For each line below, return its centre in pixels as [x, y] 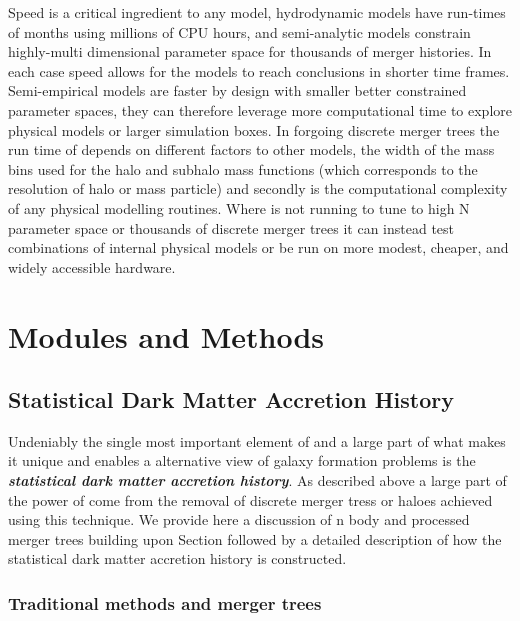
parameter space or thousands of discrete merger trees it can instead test [231, 227]
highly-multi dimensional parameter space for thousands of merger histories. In [250, 51]
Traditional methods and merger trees [165, 602]
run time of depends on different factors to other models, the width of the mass [251, 149]
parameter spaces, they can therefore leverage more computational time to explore [260, 109]
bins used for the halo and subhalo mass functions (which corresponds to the [243, 168]
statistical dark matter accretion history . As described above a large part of [257, 480]
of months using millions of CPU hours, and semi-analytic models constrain [239, 31]
